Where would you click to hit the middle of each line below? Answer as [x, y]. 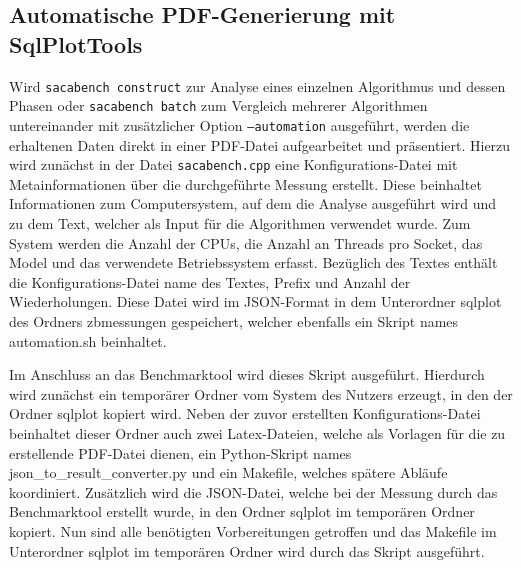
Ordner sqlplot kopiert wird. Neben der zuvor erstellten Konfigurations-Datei [245, 413]
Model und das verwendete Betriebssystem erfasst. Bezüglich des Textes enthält [253, 262]
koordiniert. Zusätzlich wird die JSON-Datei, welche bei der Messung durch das [253, 491]
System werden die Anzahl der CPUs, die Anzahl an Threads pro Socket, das [246, 242]
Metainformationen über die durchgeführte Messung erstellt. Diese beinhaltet [245, 183]
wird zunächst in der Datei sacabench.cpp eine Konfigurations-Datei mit [233, 164]
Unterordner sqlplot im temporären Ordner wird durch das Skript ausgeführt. [247, 550]
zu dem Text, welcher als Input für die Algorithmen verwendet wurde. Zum [240, 223]
